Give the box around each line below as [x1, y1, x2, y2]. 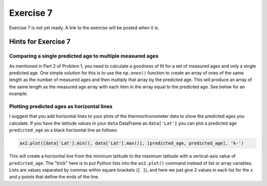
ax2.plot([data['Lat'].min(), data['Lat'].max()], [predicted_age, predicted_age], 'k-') [19, 140, 244, 146]
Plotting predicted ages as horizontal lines [9, 103, 113, 110]
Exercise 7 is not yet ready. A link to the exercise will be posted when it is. [9, 25, 159, 31]
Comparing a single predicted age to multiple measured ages [9, 52, 159, 59]
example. [9, 91, 28, 96]
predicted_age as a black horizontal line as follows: [9, 127, 118, 133]
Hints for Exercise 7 [9, 38, 71, 46]
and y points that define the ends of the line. [9, 174, 99, 180]
